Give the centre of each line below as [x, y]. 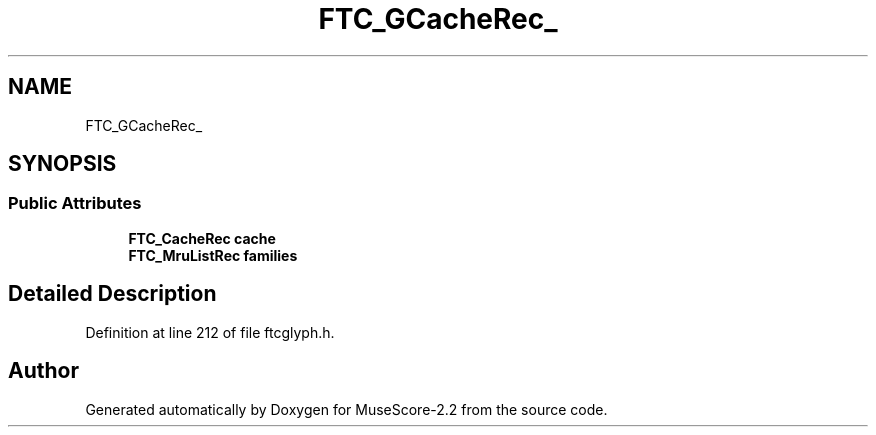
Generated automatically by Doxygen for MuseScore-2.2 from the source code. [346, 409]
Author [43, 371]
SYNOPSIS [62, 164]
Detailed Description [112, 294]
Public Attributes [75, 203]
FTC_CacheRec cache [202, 238]
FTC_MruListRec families [213, 255]
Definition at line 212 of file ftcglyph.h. [210, 332]
